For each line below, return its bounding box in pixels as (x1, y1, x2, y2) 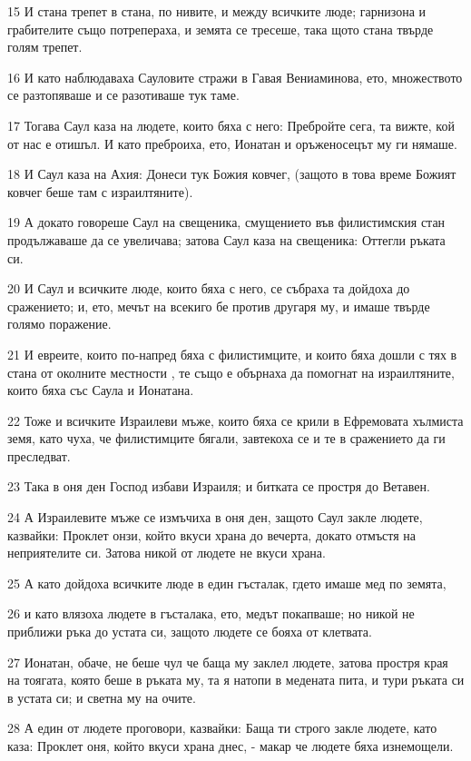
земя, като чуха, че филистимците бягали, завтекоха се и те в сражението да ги (7, 429, 446, 448)
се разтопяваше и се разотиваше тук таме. (7, 85, 240, 104)
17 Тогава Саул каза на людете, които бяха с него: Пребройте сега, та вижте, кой (7, 115, 455, 134)
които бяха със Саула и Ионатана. (7, 380, 194, 400)
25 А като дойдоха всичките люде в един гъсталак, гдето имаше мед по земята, (7, 573, 446, 592)
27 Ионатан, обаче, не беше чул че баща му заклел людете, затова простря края (7, 652, 448, 671)
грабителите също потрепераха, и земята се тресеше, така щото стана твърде (7, 19, 434, 38)
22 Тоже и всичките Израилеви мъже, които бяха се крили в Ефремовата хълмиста (7, 410, 464, 430)
